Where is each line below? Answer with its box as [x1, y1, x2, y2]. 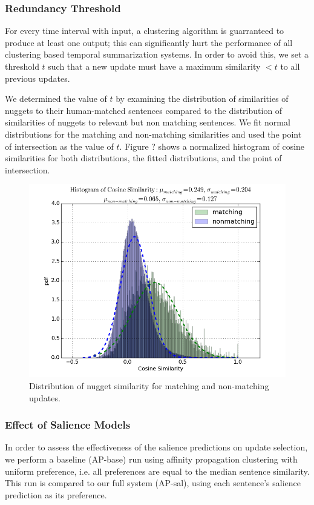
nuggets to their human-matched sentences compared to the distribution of [5, 104, 283, 116]
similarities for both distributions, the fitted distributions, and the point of [5, 152, 282, 164]
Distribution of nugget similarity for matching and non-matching [29, 379, 269, 392]
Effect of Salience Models [5, 417, 131, 432]
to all [280, 60, 300, 72]
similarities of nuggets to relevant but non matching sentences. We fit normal [5, 116, 290, 129]
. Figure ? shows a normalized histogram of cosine [119, 139, 305, 152]
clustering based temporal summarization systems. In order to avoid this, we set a [5, 48, 309, 61]
